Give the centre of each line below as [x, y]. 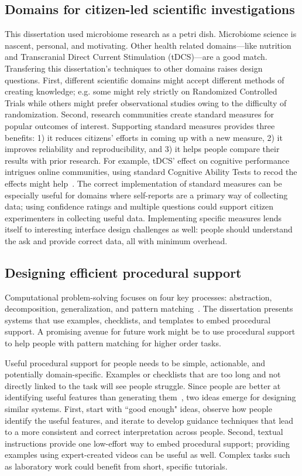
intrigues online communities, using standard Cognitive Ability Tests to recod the [151, 172]
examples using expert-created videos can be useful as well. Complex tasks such [147, 455]
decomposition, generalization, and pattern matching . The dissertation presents [149, 308]
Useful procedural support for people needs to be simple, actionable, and [135, 362]
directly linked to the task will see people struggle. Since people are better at [143, 385]
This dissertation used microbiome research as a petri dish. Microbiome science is [151, 34]
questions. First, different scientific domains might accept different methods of [145, 80]
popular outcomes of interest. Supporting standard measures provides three [140, 125]
